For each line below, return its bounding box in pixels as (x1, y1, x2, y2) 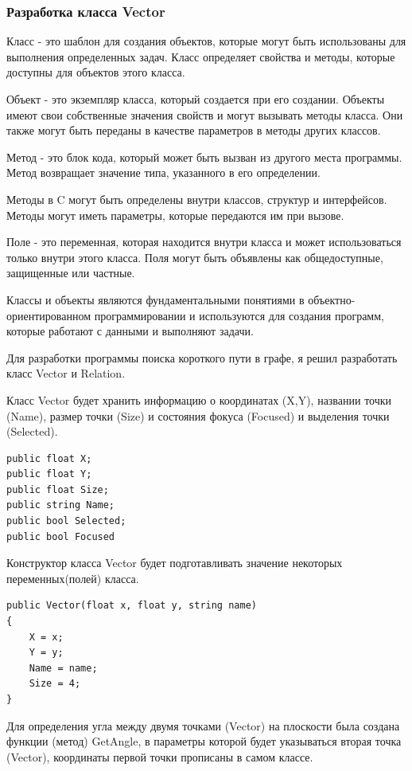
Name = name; (29, 662, 98, 674)
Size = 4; (29, 678, 81, 690)
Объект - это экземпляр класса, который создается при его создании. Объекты (6, 91, 385, 107)
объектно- (308, 291, 356, 307)
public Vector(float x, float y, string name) (6, 600, 257, 612)
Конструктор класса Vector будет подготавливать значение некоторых (6, 554, 343, 571)
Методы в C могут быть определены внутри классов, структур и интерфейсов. (6, 190, 387, 207)
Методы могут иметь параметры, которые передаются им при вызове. (6, 206, 344, 223)
